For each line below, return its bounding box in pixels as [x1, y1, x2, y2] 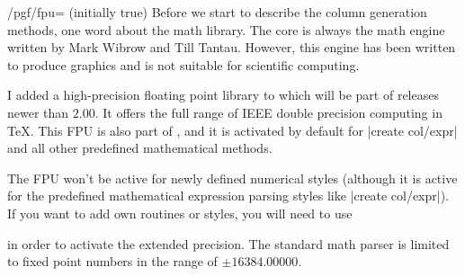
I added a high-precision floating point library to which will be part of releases [7, 85, 439, 104]
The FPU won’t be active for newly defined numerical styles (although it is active [7, 168, 458, 187]
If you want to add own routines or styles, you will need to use [7, 203, 353, 222]
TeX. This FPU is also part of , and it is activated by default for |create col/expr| [7, 120, 458, 139]
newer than [7, 102, 69, 121]
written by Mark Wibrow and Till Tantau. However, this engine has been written [7, 38, 456, 57]
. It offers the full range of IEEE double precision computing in [94, 102, 443, 121]
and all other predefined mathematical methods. [7, 138, 273, 157]
